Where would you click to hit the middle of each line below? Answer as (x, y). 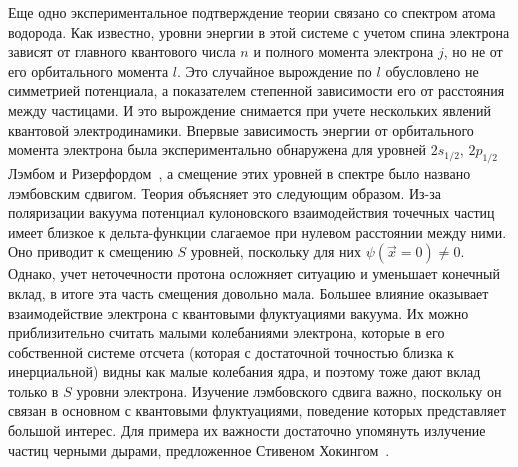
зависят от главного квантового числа (122, 51)
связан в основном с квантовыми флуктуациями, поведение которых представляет (257, 410)
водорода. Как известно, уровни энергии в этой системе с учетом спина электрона (259, 31)
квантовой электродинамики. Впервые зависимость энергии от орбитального (241, 129)
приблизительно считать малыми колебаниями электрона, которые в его (226, 332)
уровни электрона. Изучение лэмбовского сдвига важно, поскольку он (289, 390)
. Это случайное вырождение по (274, 70)
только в (33, 390)
